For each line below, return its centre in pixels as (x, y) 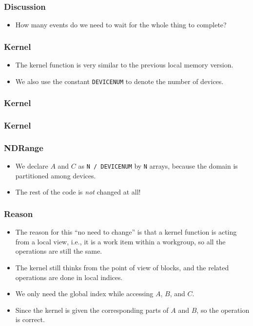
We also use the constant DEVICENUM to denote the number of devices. (119, 81)
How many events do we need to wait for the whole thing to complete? (121, 25)
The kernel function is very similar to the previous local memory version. (124, 65)
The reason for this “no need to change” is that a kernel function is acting (126, 232)
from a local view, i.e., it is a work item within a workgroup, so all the (120, 241)
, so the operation (223, 310)
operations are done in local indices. (69, 277)
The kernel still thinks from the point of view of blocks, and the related (122, 268)
